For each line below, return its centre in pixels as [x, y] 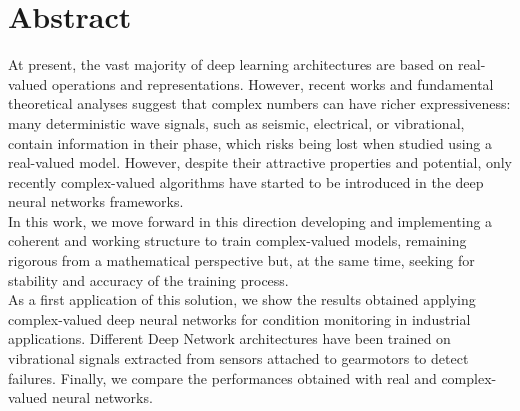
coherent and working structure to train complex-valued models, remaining [237, 240]
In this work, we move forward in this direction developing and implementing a [250, 220]
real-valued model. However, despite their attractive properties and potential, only [260, 162]
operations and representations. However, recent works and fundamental [272, 83]
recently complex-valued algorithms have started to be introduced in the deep [246, 181]
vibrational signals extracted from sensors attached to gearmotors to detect [238, 358]
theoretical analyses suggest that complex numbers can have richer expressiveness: [259, 103]
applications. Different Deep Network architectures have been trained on [229, 338]
